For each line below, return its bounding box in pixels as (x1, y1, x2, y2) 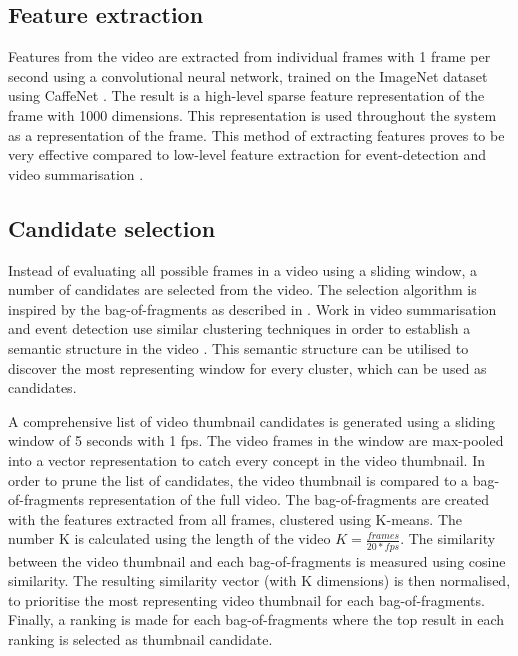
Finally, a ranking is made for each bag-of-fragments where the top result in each (8, 609, 505, 630)
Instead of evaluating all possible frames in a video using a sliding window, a (8, 259, 478, 280)
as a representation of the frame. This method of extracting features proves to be (8, 124, 505, 145)
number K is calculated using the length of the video (8, 528, 331, 549)
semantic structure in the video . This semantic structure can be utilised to (8, 337, 469, 358)
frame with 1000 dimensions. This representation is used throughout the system (8, 104, 497, 125)
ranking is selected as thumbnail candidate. (8, 628, 273, 649)
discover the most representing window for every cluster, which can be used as (8, 357, 487, 378)
